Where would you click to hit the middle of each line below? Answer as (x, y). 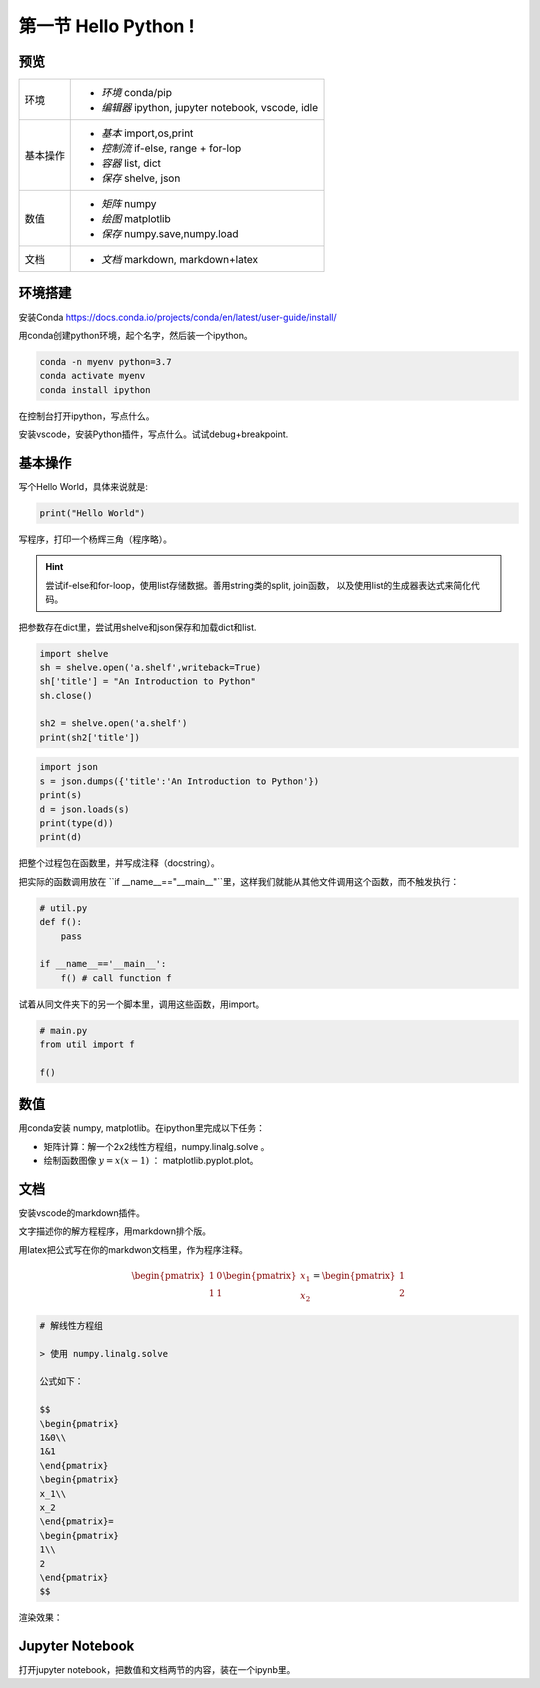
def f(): (61, 922)
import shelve (74, 653)
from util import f (87, 1044)
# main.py (63, 1030)
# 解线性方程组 (71, 1325)
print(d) (61, 837)
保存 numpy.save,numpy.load (170, 234)
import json (69, 767)
